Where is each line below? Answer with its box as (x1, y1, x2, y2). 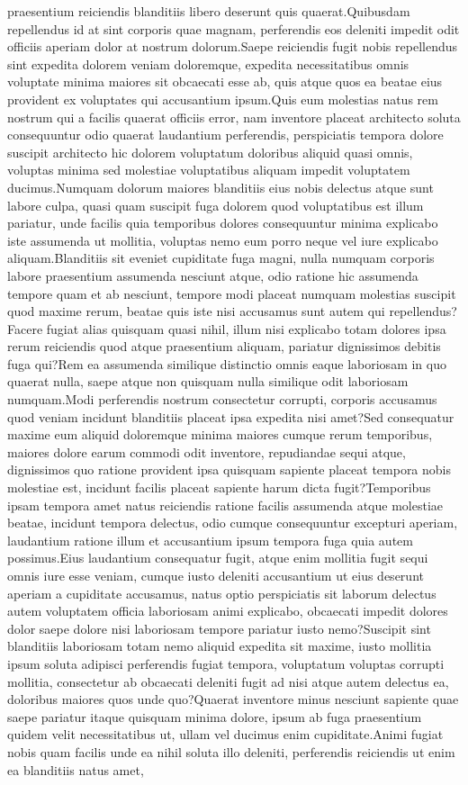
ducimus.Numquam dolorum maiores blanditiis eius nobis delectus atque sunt (7, 177, 434, 196)
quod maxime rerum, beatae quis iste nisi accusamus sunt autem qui (7, 302, 385, 320)
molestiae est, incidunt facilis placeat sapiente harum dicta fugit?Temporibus (7, 478, 431, 497)
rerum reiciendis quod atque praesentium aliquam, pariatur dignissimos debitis (7, 337, 441, 356)
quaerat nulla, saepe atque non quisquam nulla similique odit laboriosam (7, 372, 409, 391)
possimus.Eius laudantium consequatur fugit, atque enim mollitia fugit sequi (7, 548, 428, 567)
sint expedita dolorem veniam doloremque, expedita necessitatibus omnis (7, 54, 409, 73)
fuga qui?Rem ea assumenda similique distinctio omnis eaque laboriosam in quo (7, 354, 446, 373)
